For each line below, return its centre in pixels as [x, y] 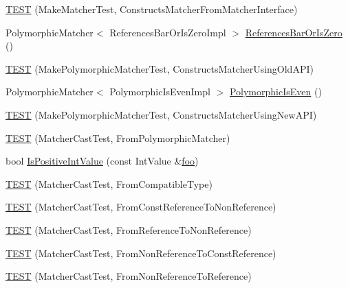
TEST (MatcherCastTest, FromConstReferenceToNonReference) [141, 207]
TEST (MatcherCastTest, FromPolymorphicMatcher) [118, 137]
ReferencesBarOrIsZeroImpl [168, 32]
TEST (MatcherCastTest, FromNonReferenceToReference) [129, 276]
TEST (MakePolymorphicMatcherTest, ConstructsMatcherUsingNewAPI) [161, 114]
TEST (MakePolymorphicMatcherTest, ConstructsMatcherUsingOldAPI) [160, 68]
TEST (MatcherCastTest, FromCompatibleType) [109, 183]
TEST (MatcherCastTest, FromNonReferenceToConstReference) [141, 253]
